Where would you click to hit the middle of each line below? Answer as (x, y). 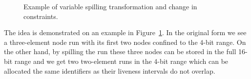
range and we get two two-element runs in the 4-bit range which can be (121, 61)
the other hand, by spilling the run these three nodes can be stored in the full (120, 51)
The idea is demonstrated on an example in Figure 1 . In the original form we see (125, 32)
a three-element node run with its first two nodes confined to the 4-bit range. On (125, 42)
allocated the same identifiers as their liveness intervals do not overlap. (110, 70)
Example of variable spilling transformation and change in (110, 6)
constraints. (41, 16)
